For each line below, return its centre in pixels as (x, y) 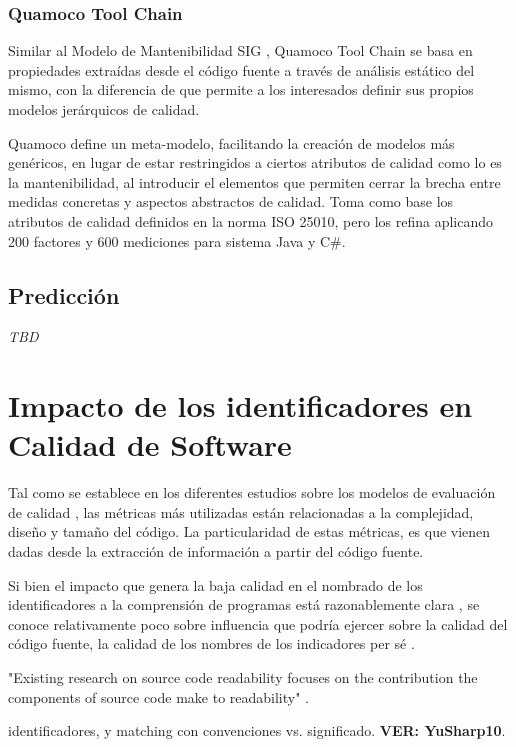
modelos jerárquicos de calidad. (104, 109)
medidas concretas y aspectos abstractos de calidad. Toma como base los (231, 201)
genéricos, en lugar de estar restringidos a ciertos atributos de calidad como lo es (255, 162)
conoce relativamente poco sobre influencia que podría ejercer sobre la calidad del (258, 623)
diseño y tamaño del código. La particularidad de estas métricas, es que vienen (249, 531)
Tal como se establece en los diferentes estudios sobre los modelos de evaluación (252, 492)
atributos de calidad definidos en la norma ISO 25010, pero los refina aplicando (250, 220)
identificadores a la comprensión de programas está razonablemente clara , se (244, 604)
